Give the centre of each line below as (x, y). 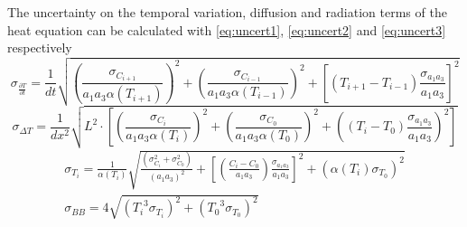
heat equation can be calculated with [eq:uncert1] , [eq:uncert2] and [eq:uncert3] (227, 29)
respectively (40, 47)
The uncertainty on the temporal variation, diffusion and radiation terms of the (227, 12)
